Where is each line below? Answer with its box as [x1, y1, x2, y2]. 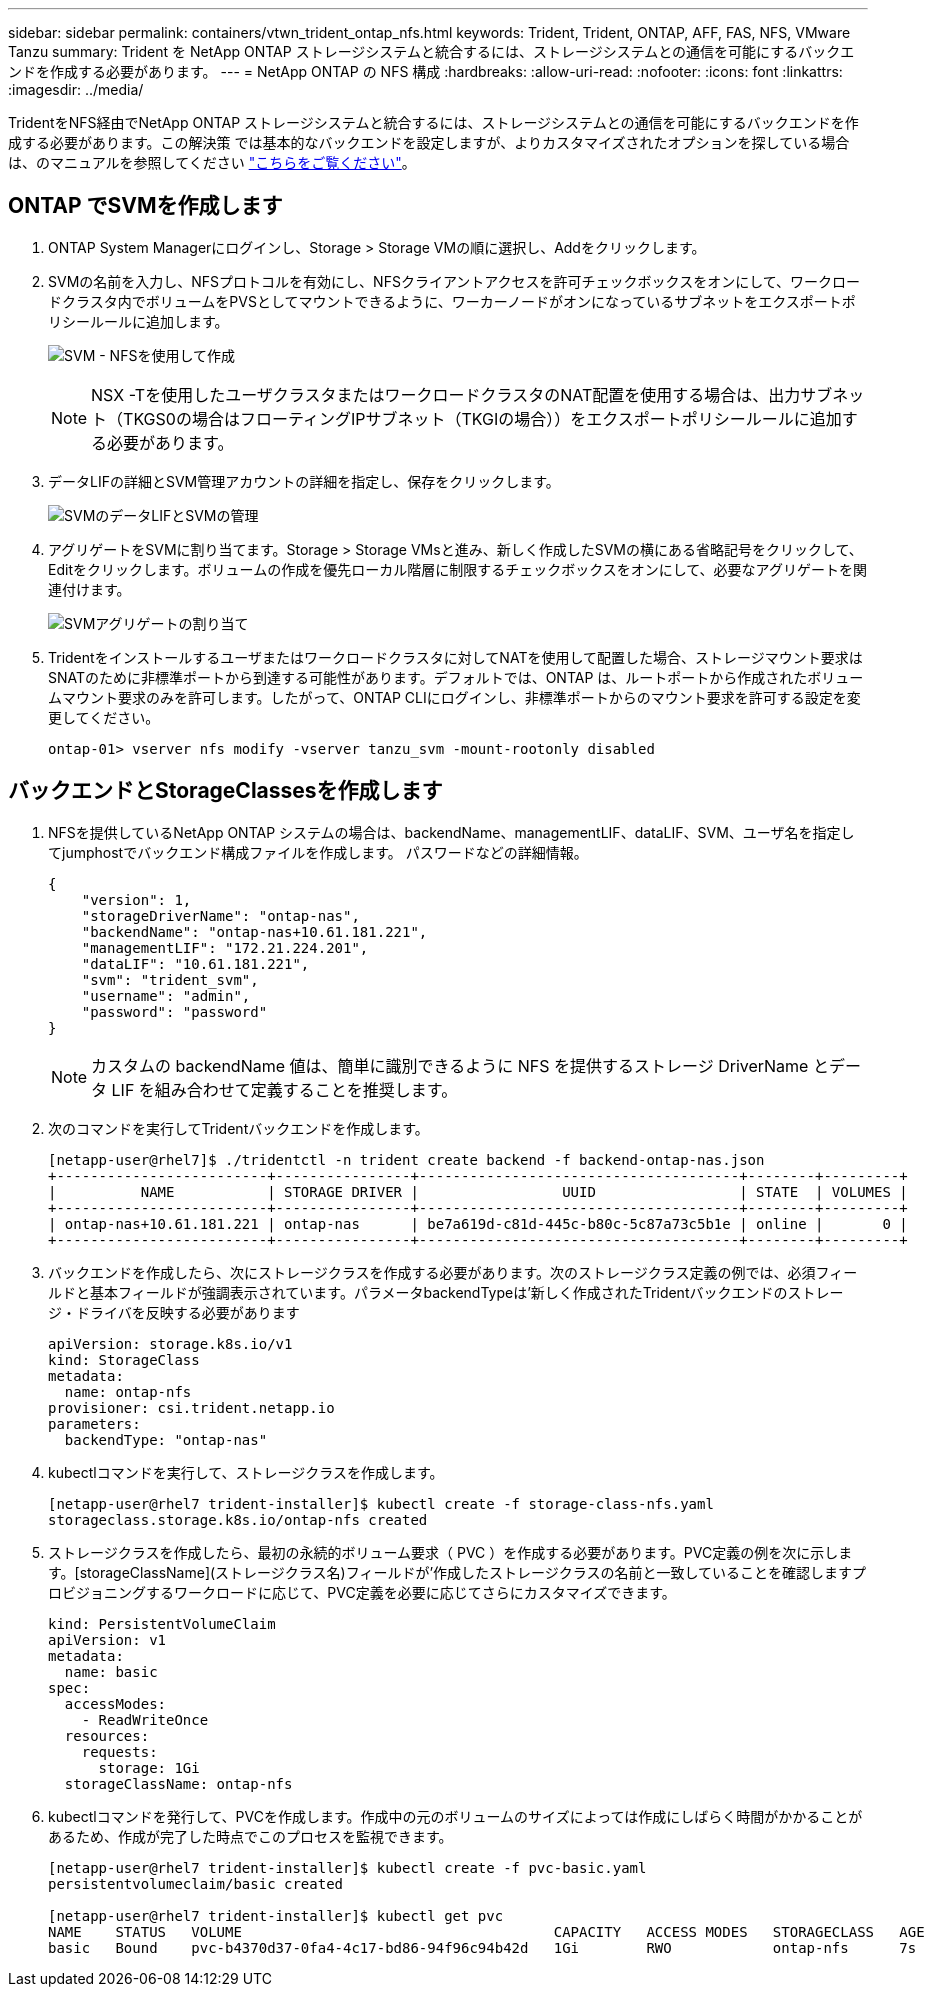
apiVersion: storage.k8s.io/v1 [48, 1335, 293, 1352]
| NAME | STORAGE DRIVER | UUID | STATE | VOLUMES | [48, 1183, 908, 1200]
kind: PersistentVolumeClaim [48, 1615, 276, 1632]
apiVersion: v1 [48, 1631, 167, 1648]
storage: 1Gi [98, 1759, 200, 1776]
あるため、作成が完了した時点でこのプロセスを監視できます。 [48, 1827, 453, 1845]
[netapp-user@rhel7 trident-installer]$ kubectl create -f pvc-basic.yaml [48, 1859, 647, 1876]
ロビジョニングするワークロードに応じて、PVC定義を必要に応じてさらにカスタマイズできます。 [48, 1583, 676, 1601]
